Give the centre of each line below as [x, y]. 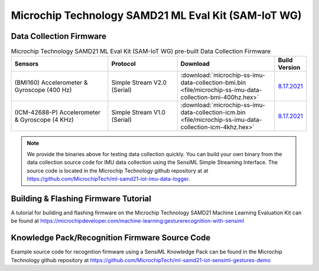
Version [289, 68]
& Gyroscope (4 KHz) [44, 120]
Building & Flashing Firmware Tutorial [81, 198]
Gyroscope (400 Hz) [43, 90]
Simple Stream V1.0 [138, 113]
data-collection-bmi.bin [213, 82]
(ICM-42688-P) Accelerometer [58, 113]
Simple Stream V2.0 [139, 82]
